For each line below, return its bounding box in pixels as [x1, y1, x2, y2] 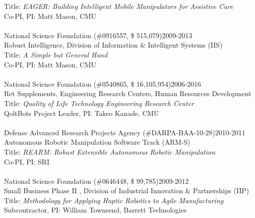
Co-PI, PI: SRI [4, 156, 50, 166]
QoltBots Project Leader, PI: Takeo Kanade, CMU [4, 108, 159, 118]
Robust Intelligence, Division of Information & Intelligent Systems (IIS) [4, 40, 223, 50]
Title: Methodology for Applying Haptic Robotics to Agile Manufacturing [4, 195, 224, 205]
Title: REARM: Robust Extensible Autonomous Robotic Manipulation [4, 146, 215, 157]
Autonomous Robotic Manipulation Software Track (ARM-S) [4, 137, 190, 147]
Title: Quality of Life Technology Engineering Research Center [4, 98, 194, 108]
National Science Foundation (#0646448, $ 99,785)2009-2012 [4, 175, 189, 186]
